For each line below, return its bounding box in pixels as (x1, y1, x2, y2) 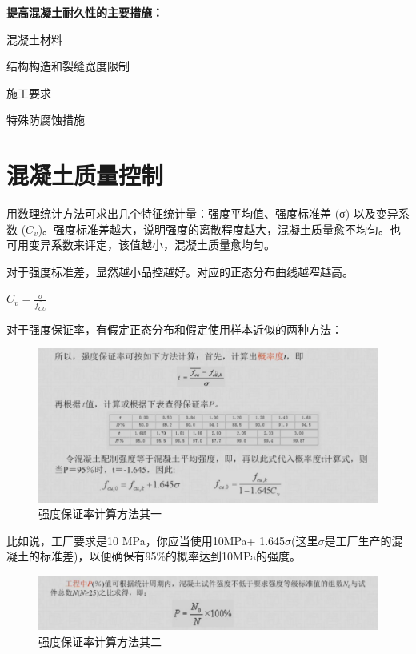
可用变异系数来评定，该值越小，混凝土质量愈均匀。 (6, 236, 275, 253)
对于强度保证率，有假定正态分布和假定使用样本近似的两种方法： (6, 320, 342, 337)
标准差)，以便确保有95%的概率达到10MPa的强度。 (39, 548, 302, 564)
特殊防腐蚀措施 (6, 111, 85, 128)
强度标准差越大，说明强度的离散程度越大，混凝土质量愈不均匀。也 (54, 220, 402, 237)
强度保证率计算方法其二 (38, 632, 162, 649)
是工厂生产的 (324, 532, 392, 548)
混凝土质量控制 (6, 158, 164, 191)
